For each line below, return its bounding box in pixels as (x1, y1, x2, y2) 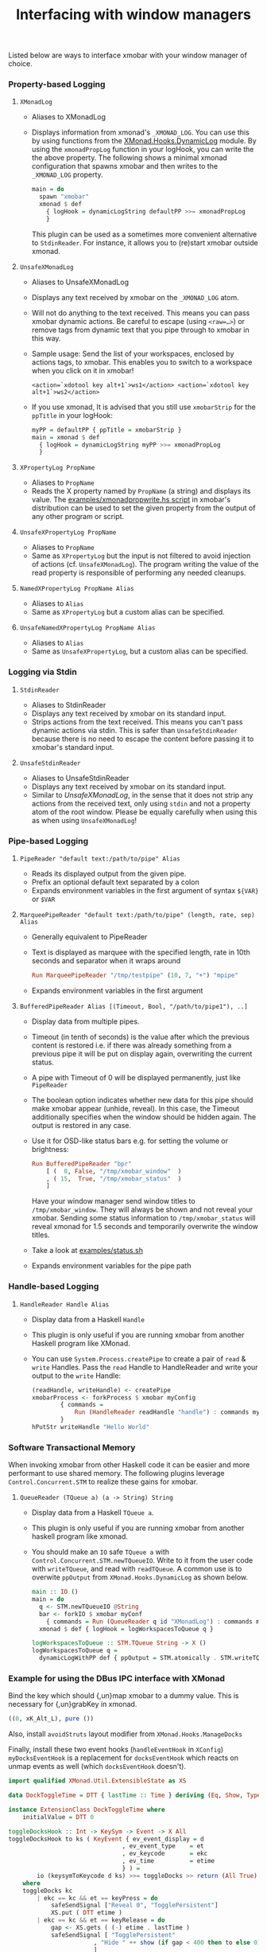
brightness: (31, 1144, 69, 1154)
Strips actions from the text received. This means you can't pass (31, 716, 243, 726)
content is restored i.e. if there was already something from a (31, 1040, 232, 1050)
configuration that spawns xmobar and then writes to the (31, 162, 219, 171)
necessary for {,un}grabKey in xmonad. (8, 1700, 137, 1709)
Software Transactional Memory (8, 1442, 136, 1453)
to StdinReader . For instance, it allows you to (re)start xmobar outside (31, 237, 258, 248)
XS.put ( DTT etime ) (50, 1909, 123, 1917)
